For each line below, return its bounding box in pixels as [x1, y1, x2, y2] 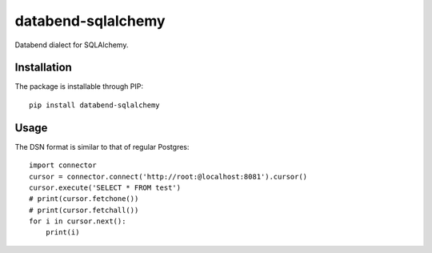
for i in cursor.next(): [29, 217, 126, 226]
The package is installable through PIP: [14, 82, 144, 91]
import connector [29, 161, 97, 170]
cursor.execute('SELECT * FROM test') [29, 183, 182, 192]
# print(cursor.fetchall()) [29, 205, 139, 215]
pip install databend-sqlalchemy [29, 100, 160, 110]
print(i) [45, 228, 80, 237]
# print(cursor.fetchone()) [29, 195, 139, 203]
